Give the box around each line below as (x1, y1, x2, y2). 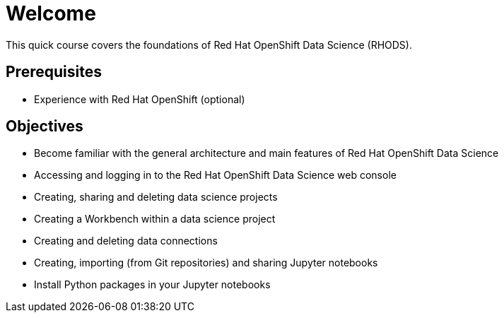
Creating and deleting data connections (34, 235, 218, 247)
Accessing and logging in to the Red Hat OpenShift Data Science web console (34, 169, 397, 182)
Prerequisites (6, 63, 102, 81)
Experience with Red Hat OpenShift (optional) (34, 93, 245, 105)
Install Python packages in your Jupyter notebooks (34, 278, 271, 291)
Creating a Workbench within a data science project (34, 213, 276, 225)
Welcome (6, 1, 96, 25)
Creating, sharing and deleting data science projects (34, 191, 278, 204)
